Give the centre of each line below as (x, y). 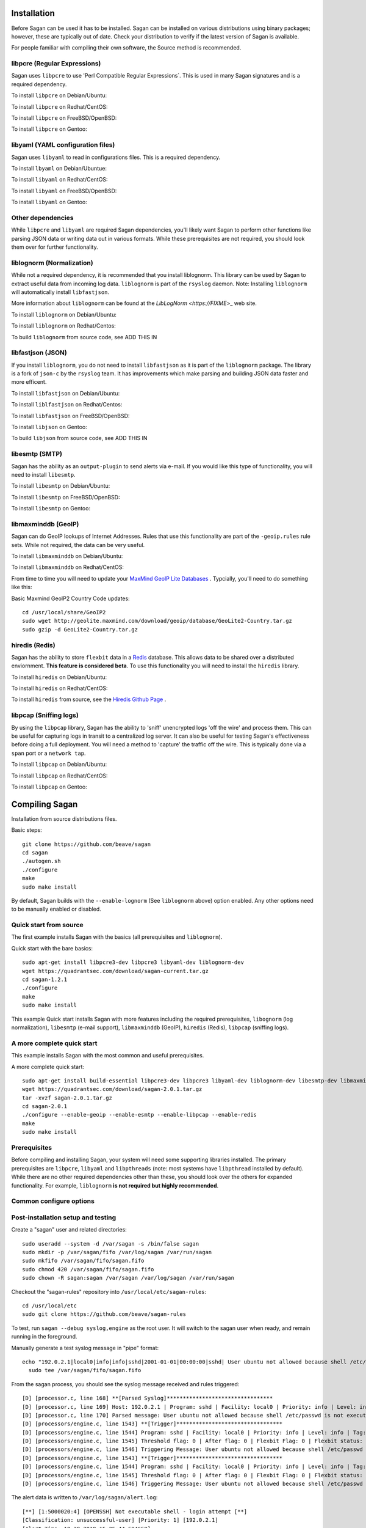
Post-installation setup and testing (64, 1218)
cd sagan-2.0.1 (45, 1107)
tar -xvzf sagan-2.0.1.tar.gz (67, 1098)
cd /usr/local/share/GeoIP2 (64, 612)
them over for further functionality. (55, 247)
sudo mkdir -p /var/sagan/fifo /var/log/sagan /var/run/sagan (117, 1252)
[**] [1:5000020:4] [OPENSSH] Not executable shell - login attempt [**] (135, 1511)
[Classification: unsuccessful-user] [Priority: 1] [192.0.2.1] (120, 1520)
